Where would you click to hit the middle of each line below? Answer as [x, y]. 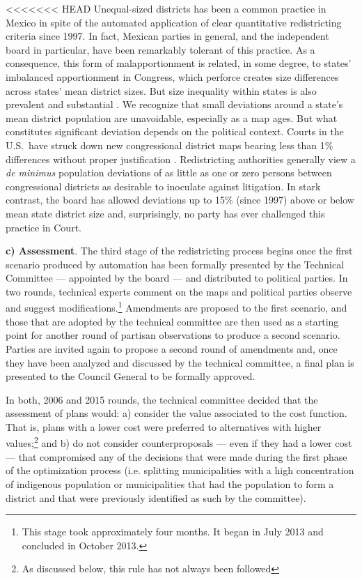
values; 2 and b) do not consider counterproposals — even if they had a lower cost [179, 442]
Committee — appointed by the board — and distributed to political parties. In [177, 278]
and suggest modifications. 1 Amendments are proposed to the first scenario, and [176, 307]
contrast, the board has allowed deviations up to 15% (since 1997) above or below [180, 200]
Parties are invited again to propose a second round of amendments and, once [172, 348]
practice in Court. [44, 227]
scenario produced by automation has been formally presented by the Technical [175, 264]
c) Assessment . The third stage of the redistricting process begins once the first [179, 251]
